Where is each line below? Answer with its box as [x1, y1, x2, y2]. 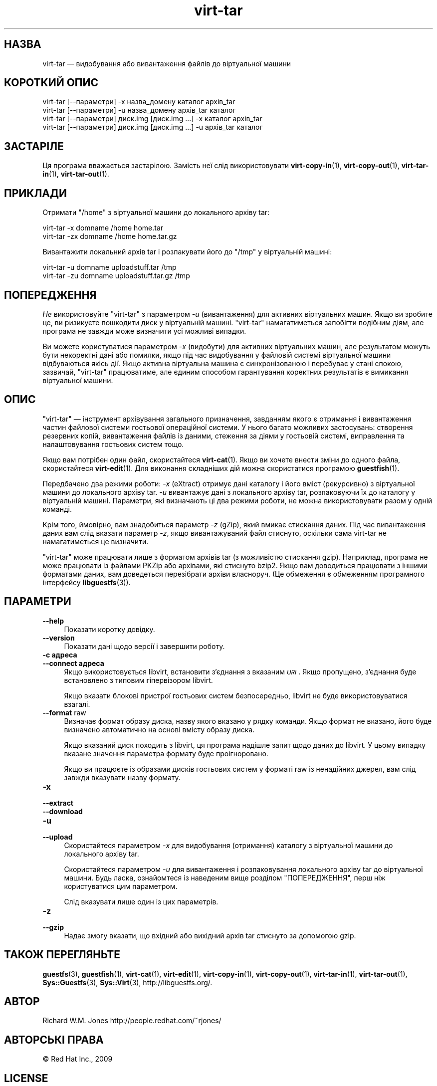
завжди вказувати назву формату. [64, 773, 181, 782]
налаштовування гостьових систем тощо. [42, 439, 184, 448]
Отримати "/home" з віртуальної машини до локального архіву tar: [42, 208, 270, 217]
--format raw [42, 708, 86, 717]
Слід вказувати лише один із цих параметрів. [64, 897, 218, 906]
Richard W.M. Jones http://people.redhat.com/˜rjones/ [42, 1016, 221, 1025]
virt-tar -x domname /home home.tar [42, 223, 164, 232]
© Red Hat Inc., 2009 [42, 1055, 113, 1064]
